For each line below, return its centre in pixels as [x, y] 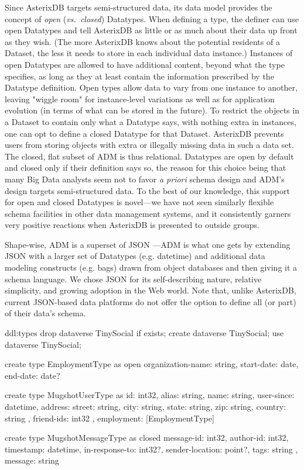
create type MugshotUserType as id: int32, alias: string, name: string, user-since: [150, 395]
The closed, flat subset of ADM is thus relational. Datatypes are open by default [149, 156]
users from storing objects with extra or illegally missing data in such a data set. [149, 145]
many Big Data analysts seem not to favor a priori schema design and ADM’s [145, 179]
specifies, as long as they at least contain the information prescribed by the [139, 76]
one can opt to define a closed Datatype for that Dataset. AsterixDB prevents [144, 133]
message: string [32, 460]
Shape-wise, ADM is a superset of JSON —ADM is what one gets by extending [148, 244]
